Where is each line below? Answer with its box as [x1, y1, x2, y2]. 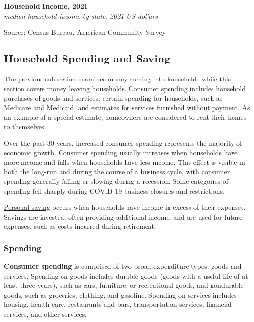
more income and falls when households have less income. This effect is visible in [4, 157, 245, 167]
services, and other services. [4, 309, 87, 319]
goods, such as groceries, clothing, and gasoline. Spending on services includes [4, 289, 237, 300]
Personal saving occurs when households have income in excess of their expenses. [4, 202, 246, 212]
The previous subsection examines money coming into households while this [4, 73, 231, 83]
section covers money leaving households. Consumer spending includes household [4, 83, 246, 93]
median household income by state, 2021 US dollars [4, 10, 158, 20]
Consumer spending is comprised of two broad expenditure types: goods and [4, 261, 242, 271]
